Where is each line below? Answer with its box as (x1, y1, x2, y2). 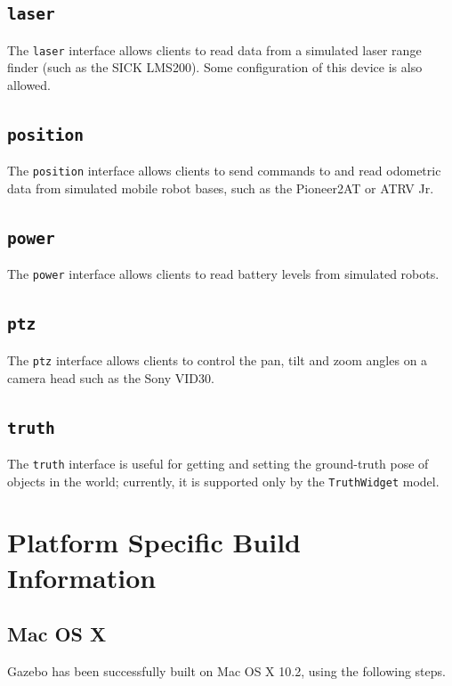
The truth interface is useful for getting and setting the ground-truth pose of (7, 453, 429, 472)
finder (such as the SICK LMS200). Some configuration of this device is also (7, 58, 423, 77)
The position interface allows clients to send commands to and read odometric (7, 161, 441, 180)
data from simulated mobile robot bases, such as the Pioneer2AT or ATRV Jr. (7, 179, 434, 198)
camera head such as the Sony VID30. (7, 368, 214, 387)
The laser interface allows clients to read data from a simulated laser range (7, 40, 422, 59)
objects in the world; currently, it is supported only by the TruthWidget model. (7, 471, 440, 490)
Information (7, 559, 157, 595)
